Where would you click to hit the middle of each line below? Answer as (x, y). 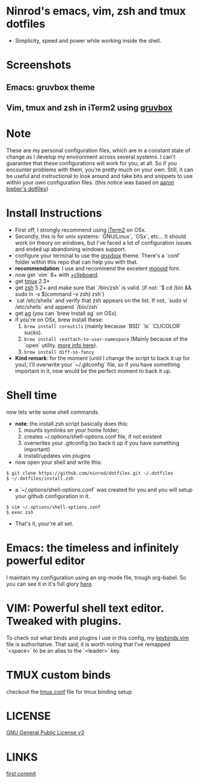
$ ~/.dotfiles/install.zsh (40, 478)
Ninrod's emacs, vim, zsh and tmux (96, 11)
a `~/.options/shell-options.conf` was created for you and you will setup (104, 489)
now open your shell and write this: (58, 462)
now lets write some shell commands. (53, 412)
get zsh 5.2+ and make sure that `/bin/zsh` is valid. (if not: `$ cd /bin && (103, 287)
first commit (21, 774)
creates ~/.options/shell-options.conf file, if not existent (93, 436)
